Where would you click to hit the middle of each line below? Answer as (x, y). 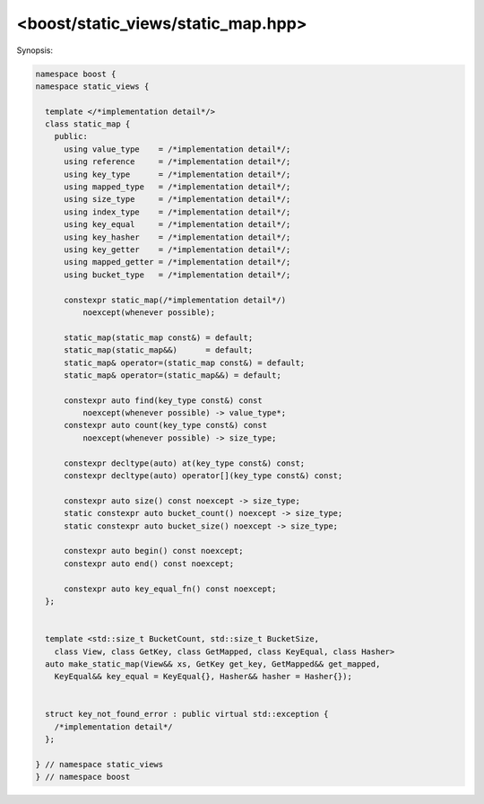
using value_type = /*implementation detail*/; (177, 149)
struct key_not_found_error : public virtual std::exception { (187, 714)
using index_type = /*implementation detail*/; (177, 212)
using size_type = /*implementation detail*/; (177, 199)
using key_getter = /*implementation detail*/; (177, 250)
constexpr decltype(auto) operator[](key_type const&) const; (203, 476)
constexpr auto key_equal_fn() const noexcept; (170, 589)
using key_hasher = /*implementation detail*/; (177, 237)
